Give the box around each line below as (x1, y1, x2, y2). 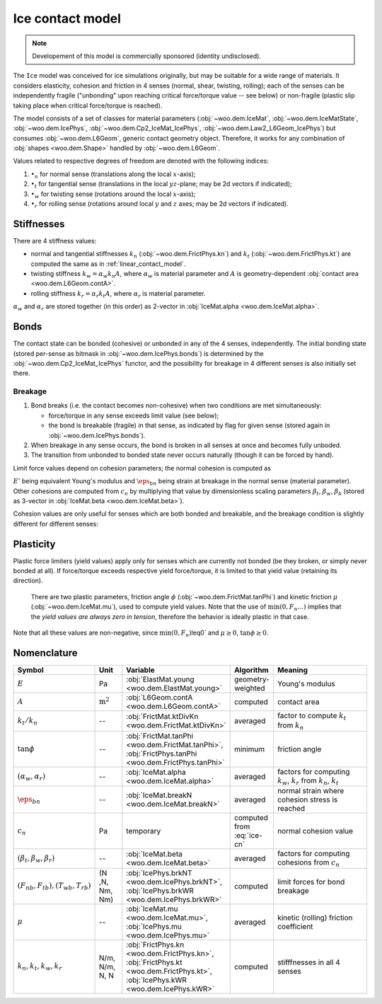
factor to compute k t (277, 710, 347, 722)
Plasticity (13, 538, 56, 550)
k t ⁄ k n (17, 716, 38, 727)
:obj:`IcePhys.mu (126, 921, 182, 931)
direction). (13, 577, 43, 585)
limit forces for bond (277, 877, 345, 887)
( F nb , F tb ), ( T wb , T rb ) (17, 881, 91, 892)
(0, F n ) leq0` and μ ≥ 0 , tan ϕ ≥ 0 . (170, 628, 269, 638)
